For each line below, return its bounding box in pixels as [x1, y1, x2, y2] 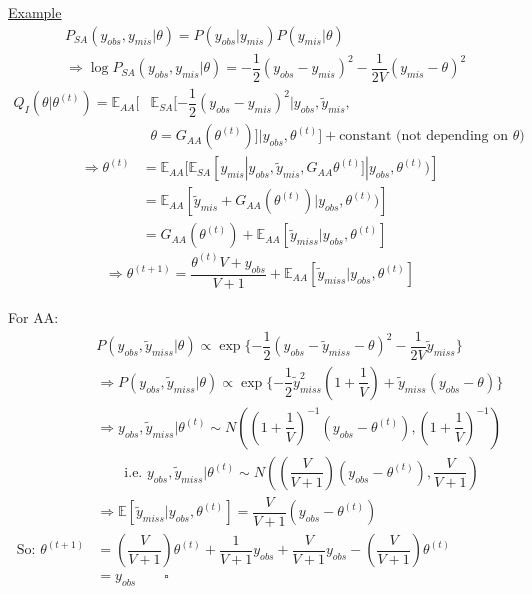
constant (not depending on [339, 129, 508, 144]
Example [8, 2, 62, 22]
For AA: [8, 307, 59, 328]
